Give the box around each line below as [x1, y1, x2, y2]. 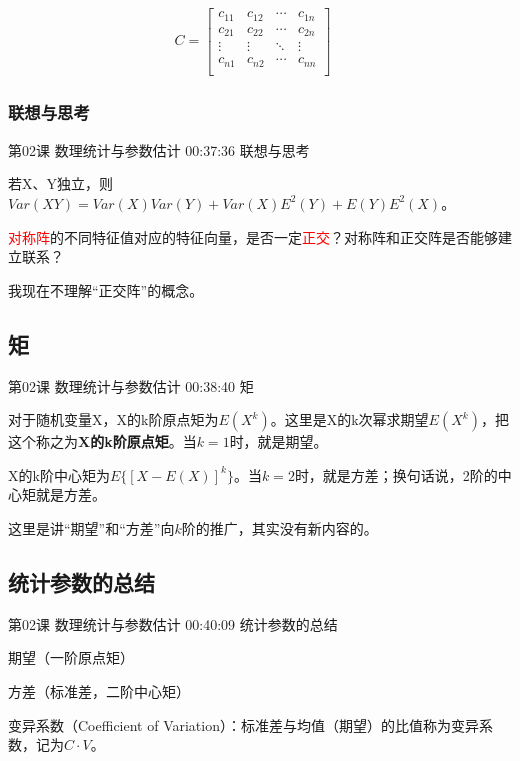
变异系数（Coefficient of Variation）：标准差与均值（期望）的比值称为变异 [8, 714, 479, 735]
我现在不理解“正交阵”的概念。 [8, 279, 204, 300]
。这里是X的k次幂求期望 [270, 409, 429, 430]
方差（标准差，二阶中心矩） [8, 680, 190, 701]
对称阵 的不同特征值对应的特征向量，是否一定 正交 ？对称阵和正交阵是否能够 [8, 226, 498, 247]
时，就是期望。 [229, 431, 328, 452]
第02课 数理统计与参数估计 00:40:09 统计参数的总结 [8, 613, 338, 634]
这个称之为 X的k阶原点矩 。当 [8, 431, 197, 452]
